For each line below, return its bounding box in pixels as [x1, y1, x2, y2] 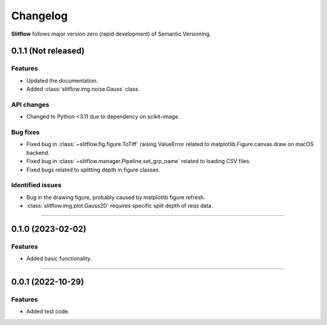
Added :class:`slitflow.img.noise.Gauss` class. [26, 85, 140, 93]
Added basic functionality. [26, 255, 92, 262]
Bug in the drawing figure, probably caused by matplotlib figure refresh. [26, 193, 206, 201]
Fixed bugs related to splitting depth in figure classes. [26, 166, 160, 173]
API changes [11, 100, 50, 109]
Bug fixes [11, 128, 40, 136]
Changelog [11, 9, 68, 22]
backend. [26, 149, 50, 156]
